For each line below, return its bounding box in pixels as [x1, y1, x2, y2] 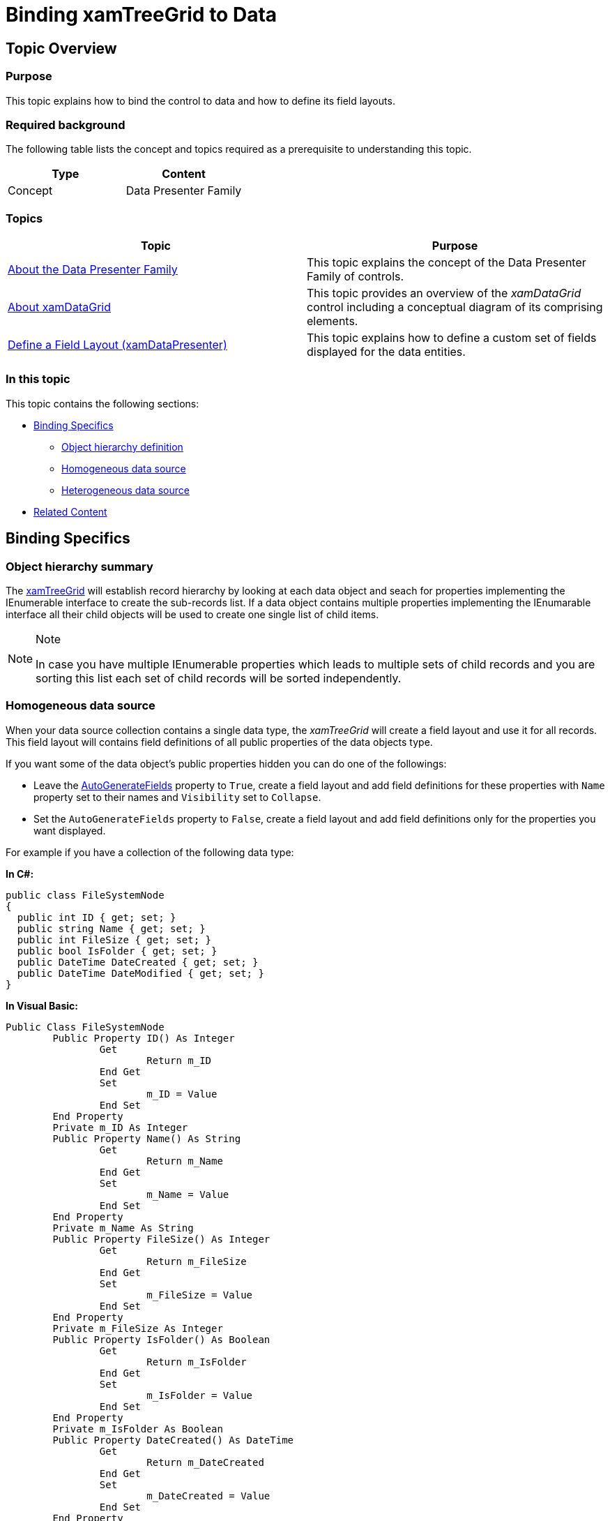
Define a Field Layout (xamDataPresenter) [8, 338, 227, 352]
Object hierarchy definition [61, 440, 183, 453]
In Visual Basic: [6, 999, 78, 1012]
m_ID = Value [146, 1088, 218, 1100]
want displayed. [33, 824, 106, 837]
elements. [307, 314, 358, 329]
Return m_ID [146, 1054, 212, 1066]
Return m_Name [146, 1155, 223, 1167]
